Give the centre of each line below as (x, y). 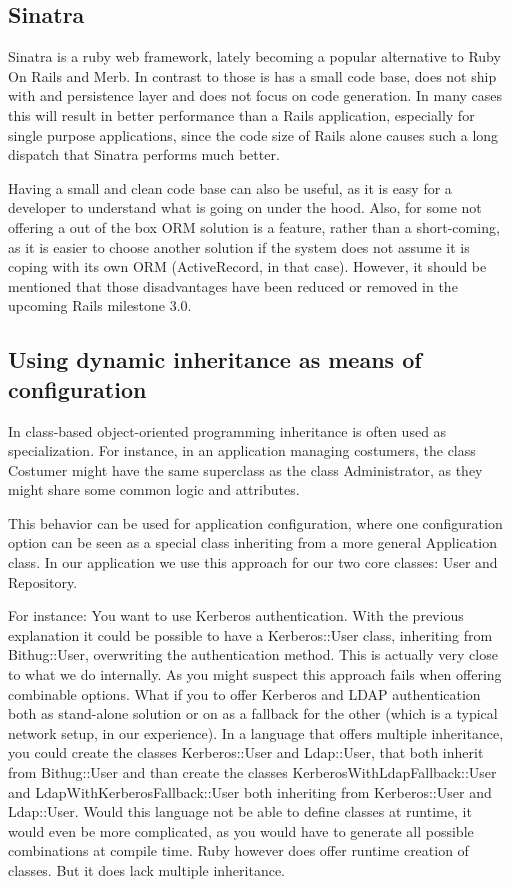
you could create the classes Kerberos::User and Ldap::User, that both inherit (246, 752)
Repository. (43, 581)
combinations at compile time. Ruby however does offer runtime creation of (238, 850)
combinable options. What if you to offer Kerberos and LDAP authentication (244, 693)
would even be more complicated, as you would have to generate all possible (241, 830)
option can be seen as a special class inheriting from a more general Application (252, 542)
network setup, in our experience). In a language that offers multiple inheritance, (256, 732)
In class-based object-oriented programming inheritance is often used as (227, 430)
